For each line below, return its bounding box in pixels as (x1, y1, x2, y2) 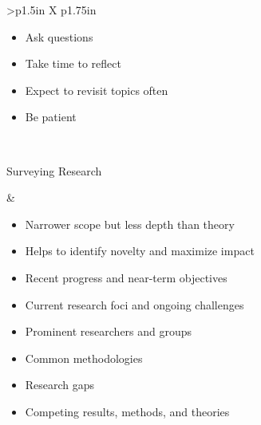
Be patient (25, 108, 77, 125)
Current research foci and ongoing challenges (25, 296, 244, 313)
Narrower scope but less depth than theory (25, 215, 235, 232)
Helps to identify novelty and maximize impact (25, 242, 255, 259)
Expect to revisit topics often (25, 81, 168, 98)
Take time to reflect (25, 55, 121, 72)
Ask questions (25, 28, 93, 45)
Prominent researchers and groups (25, 323, 192, 340)
